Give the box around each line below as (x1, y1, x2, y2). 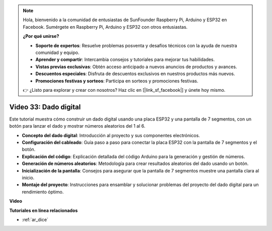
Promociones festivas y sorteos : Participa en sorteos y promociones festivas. (35, 78, 198, 84)
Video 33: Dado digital (9, 102, 81, 111)
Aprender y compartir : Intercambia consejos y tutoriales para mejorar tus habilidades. (35, 56, 215, 63)
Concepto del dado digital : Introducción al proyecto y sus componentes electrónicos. (22, 132, 200, 138)
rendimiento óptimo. (22, 189, 64, 195)
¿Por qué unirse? (23, 33, 59, 39)
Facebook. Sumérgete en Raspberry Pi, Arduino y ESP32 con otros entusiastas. (23, 24, 188, 30)
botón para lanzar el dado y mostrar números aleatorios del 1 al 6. (9, 123, 146, 129)
